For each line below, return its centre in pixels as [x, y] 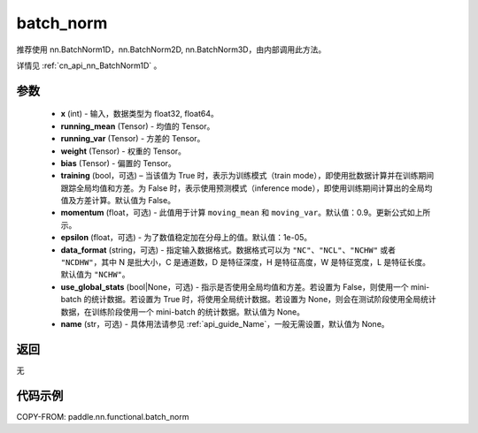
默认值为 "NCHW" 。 [95, 275]
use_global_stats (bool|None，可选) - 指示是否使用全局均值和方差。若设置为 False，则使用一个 [235, 286]
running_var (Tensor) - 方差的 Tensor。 [133, 139]
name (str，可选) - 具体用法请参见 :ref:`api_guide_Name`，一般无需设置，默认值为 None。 [225, 323]
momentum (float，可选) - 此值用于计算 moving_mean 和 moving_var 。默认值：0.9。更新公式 [234, 213]
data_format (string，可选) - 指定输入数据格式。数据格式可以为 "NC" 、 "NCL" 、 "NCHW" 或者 [228, 250]
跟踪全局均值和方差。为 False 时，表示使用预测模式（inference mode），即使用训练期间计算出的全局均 [247, 188]
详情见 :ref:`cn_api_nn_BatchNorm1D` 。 [89, 65]
